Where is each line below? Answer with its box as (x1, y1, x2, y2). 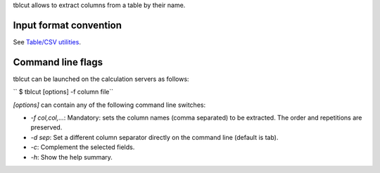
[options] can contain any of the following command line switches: (13, 101, 206, 109)
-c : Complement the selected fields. (30, 143, 135, 151)
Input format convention (13, 19, 122, 31)
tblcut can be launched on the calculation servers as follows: (13, 75, 189, 83)
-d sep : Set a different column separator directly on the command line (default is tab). (30, 133, 279, 141)
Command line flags (13, 56, 103, 68)
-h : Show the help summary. (30, 153, 113, 161)
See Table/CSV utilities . (13, 37, 81, 46)
